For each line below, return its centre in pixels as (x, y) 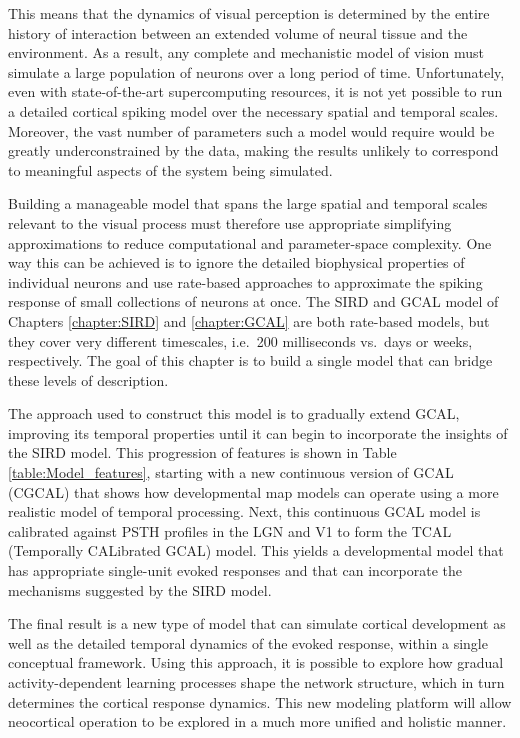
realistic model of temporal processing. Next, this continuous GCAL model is (244, 511)
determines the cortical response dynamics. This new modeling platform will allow (260, 701)
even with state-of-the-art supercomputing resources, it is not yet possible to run (255, 91)
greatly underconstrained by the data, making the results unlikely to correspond (253, 150)
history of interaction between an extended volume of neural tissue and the (238, 32)
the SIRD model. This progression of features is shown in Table (202, 452)
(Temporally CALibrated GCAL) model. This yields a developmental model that (256, 550)
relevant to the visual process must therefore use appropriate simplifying (230, 222)
